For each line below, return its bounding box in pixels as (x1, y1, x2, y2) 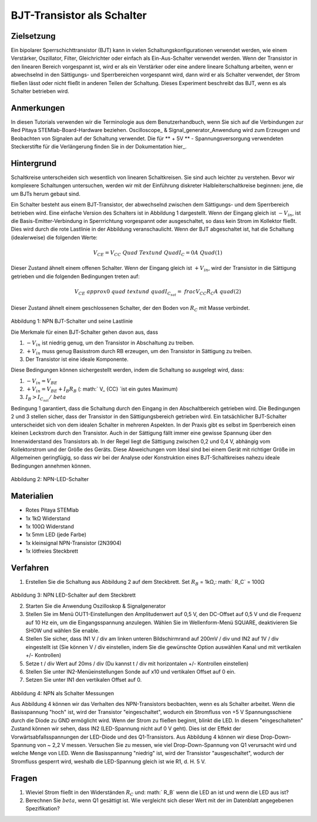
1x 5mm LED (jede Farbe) (25, 531, 87, 538)
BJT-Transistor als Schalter (11, 9, 147, 22)
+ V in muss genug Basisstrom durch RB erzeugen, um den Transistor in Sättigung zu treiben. (26, 347, 252, 356)
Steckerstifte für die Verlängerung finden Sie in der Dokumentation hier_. (11, 143, 187, 150)
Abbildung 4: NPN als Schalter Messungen (11, 689, 114, 696)
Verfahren (11, 563, 49, 573)
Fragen (11, 773, 38, 783)
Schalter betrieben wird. (11, 88, 70, 95)
